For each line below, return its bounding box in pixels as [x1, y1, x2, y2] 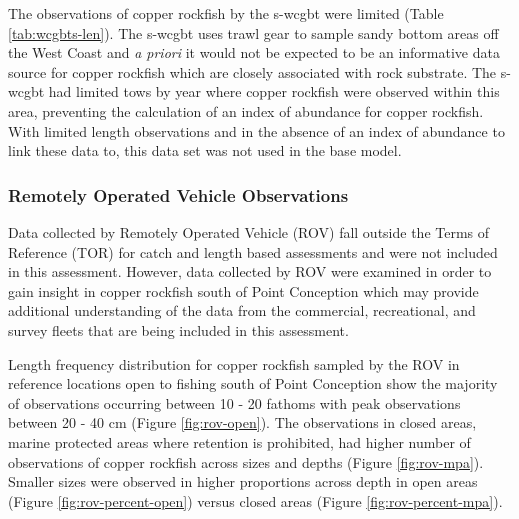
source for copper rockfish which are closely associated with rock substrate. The [8, 61, 497, 82]
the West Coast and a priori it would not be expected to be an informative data [8, 42, 500, 63]
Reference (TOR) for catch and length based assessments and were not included [8, 241, 498, 262]
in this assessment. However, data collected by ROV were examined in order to [8, 261, 492, 282]
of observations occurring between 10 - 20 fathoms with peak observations [8, 392, 461, 413]
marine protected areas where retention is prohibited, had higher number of [8, 431, 471, 452]
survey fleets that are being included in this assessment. [8, 319, 349, 340]
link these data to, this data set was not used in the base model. [8, 140, 402, 161]
